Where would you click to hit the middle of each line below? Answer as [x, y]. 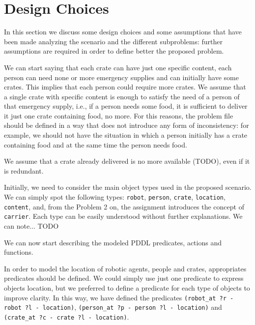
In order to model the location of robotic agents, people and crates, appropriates [125, 268]
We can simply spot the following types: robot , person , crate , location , [115, 197]
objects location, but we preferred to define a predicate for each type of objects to [127, 287]
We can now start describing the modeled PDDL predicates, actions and [113, 242]
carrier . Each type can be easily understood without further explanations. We [123, 216]
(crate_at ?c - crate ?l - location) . [67, 316]
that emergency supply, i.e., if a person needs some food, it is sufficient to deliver [126, 106]
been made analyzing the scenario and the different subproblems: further [113, 41]
